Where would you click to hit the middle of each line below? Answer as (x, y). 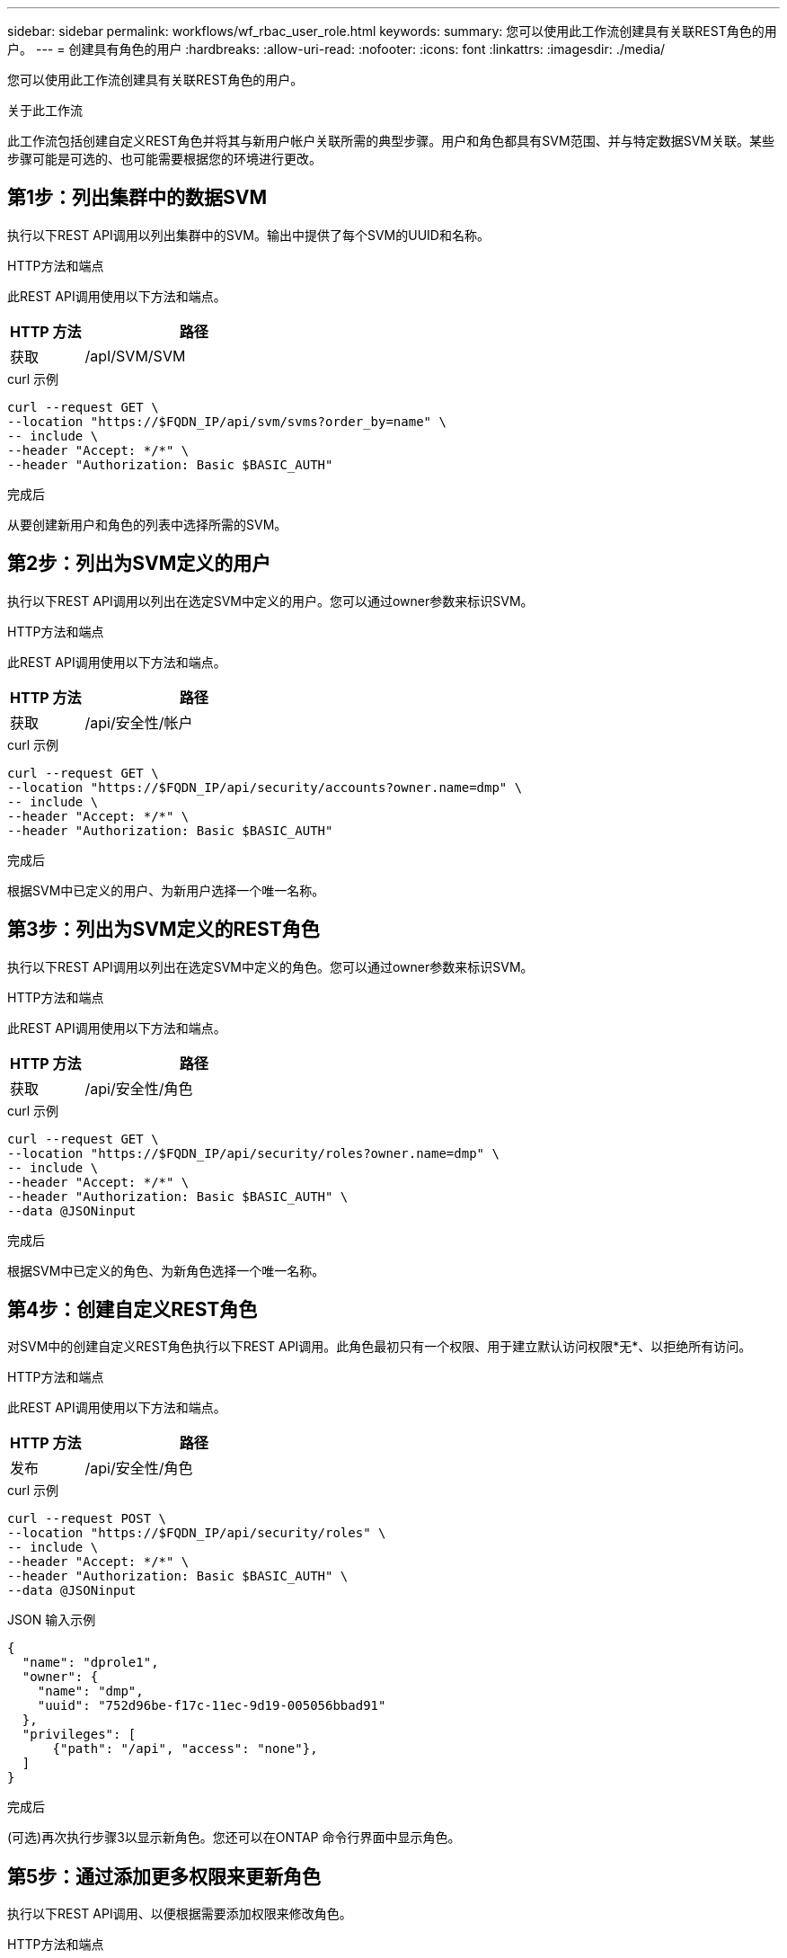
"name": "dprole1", (90, 1663)
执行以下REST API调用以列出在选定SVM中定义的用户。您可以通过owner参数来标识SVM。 (270, 601)
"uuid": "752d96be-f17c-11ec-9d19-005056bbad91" (212, 1706)
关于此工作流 (45, 110)
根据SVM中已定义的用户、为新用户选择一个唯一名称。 (166, 890)
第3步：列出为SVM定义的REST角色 (164, 930)
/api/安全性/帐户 (139, 722)
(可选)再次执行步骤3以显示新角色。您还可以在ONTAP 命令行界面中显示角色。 (234, 1838)
